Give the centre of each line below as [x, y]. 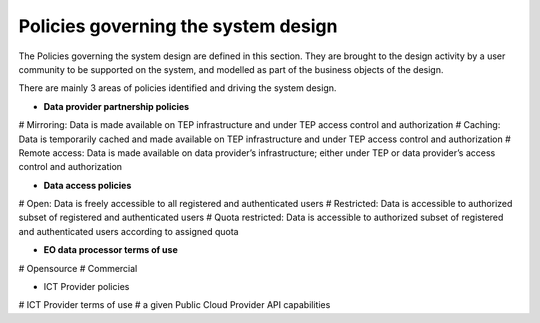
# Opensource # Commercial [78, 268]
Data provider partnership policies [116, 106]
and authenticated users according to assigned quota [128, 231]
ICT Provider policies [86, 287]
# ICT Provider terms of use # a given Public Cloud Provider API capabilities [174, 305]
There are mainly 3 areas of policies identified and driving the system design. [177, 88]
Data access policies [87, 185]
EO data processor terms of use [111, 250]
